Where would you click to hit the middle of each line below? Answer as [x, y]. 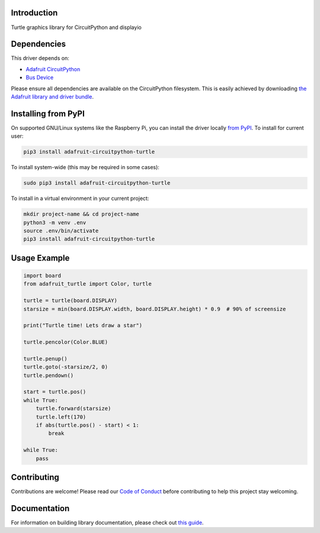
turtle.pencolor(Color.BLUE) [66, 342]
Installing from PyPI [48, 114]
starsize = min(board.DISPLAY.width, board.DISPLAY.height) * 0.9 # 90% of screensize [155, 309]
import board [42, 275]
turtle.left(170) [61, 417]
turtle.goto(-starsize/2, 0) [66, 367]
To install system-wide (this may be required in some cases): [85, 167]
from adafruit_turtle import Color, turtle [88, 284]
